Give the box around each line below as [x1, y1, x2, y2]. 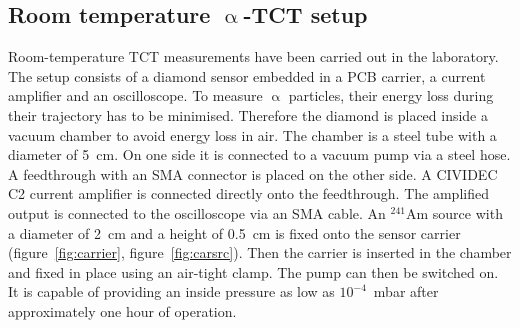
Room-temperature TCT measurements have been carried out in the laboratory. [8, 46, 499, 67]
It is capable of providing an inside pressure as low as [8, 281, 335, 302]
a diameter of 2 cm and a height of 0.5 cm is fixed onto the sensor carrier [8, 222, 461, 243]
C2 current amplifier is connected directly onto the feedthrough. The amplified [8, 183, 489, 204]
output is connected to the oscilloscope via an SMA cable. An [8, 202, 386, 223]
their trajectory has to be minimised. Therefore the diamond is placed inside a [8, 104, 489, 125]
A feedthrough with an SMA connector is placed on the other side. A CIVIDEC [8, 163, 498, 184]
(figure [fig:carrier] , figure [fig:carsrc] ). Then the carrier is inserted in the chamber [8, 242, 512, 263]
